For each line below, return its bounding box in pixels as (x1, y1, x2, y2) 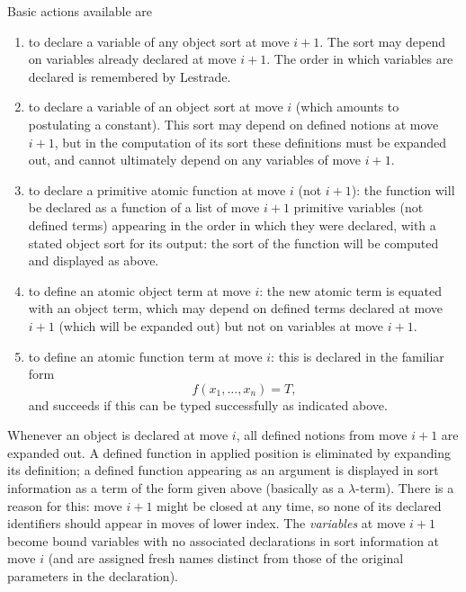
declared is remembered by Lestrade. (28, 67, 231, 85)
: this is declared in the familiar (271, 346, 444, 365)
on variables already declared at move (28, 49, 237, 68)
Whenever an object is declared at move (7, 426, 229, 444)
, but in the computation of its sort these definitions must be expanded (54, 132, 446, 151)
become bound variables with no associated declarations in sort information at (7, 531, 440, 550)
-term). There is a (355, 479, 454, 498)
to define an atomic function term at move (28, 346, 263, 365)
